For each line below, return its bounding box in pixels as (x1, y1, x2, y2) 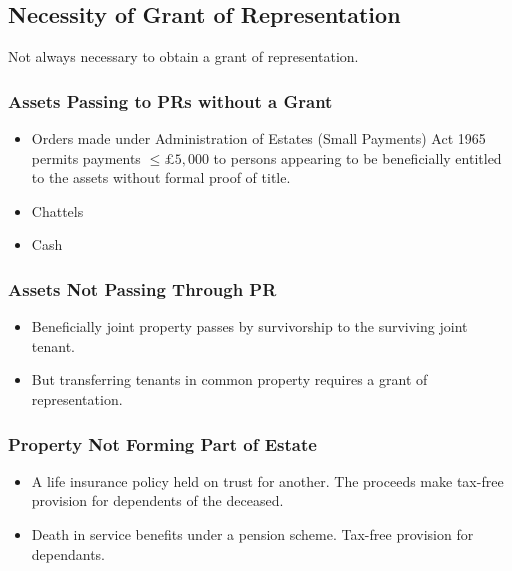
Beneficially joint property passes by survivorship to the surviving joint (31, 316, 468, 337)
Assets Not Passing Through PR (8, 276, 277, 301)
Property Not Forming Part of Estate (8, 431, 317, 456)
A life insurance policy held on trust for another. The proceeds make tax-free (31, 470, 504, 491)
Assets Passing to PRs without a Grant (8, 88, 333, 113)
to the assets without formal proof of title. (31, 167, 291, 188)
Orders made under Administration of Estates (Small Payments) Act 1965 (31, 128, 486, 149)
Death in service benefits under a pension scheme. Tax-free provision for (31, 523, 474, 544)
